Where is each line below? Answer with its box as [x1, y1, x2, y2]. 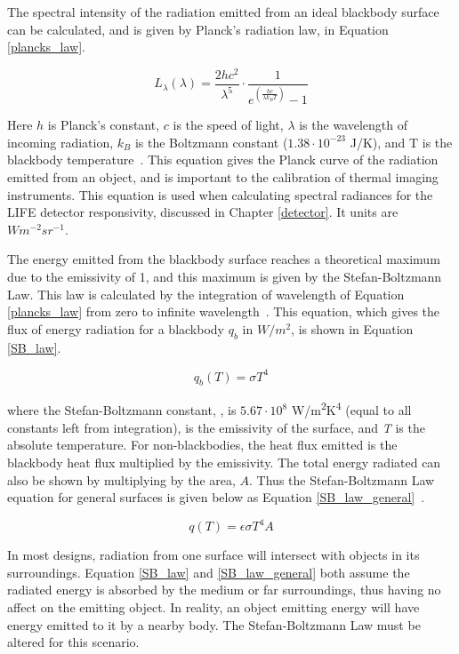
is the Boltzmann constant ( [134, 132, 288, 151]
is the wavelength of [299, 116, 407, 134]
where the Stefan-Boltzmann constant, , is [7, 401, 237, 419]
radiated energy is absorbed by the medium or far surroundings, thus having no [7, 580, 441, 599]
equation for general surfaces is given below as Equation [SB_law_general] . [7, 488, 425, 506]
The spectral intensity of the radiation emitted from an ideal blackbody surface [7, 3, 439, 20]
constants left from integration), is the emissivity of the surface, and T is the [7, 418, 425, 436]
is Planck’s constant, [47, 116, 160, 134]
